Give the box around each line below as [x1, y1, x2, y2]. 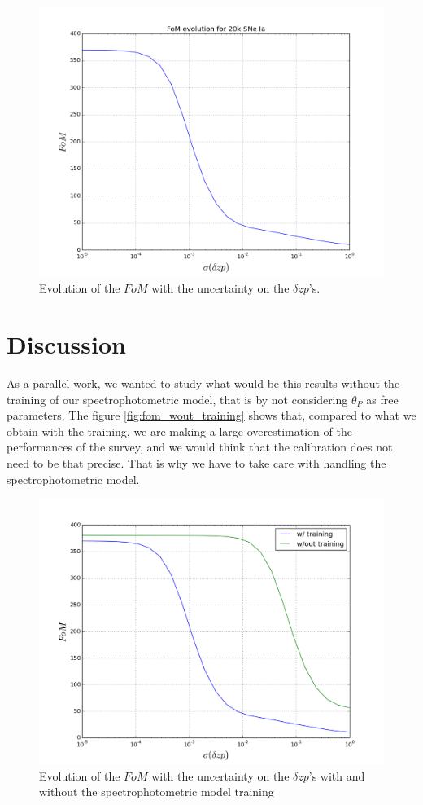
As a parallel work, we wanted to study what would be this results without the [7, 374, 400, 391]
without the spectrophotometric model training [39, 783, 274, 800]
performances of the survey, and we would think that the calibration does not [7, 438, 393, 455]
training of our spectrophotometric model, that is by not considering [7, 390, 348, 407]
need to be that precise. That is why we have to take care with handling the [7, 454, 386, 471]
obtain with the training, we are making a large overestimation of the [7, 422, 352, 439]
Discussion [7, 328, 126, 361]
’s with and [308, 767, 365, 784]
